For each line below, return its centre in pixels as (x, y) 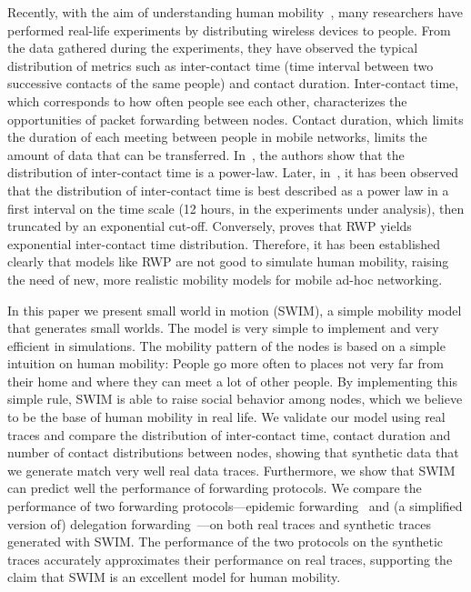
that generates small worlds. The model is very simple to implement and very (223, 328)
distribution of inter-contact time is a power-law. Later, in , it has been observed (233, 172)
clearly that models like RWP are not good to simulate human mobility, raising (228, 261)
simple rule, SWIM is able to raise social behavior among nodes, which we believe (235, 399)
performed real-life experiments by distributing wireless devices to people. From (229, 30)
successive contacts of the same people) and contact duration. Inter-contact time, (233, 83)
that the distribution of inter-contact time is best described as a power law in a (228, 190)
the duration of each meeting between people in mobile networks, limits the (217, 137)
